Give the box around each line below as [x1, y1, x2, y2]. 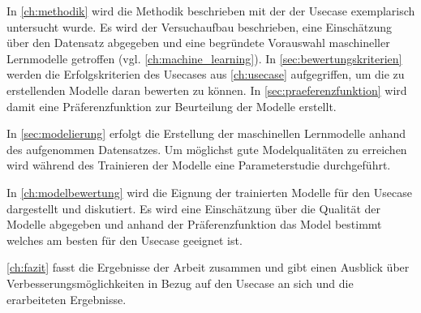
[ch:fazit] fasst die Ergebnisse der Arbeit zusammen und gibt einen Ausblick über [6, 259, 410, 276]
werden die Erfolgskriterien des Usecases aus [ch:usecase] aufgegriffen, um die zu [6, 66, 405, 83]
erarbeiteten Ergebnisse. [6, 290, 127, 307]
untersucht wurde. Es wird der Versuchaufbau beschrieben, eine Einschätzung [6, 18, 393, 35]
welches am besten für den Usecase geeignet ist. [6, 231, 243, 248]
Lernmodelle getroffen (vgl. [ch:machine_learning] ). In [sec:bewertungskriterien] [6, 49, 402, 66]
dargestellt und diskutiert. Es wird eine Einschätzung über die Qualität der [6, 199, 381, 217]
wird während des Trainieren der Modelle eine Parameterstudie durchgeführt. [6, 156, 391, 174]
